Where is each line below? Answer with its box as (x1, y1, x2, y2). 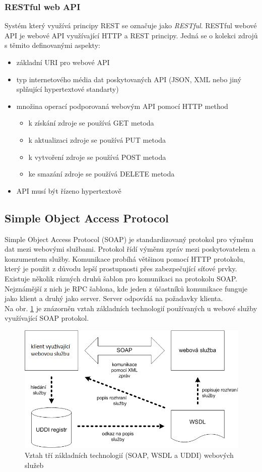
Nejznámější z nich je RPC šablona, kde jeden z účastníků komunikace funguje (5, 283, 248, 293)
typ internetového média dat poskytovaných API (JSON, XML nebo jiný (16, 74, 241, 84)
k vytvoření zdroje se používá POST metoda (28, 151, 166, 162)
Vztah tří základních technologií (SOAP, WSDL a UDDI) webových (25, 449, 234, 460)
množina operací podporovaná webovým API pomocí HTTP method (16, 100, 228, 111)
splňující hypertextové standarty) (16, 84, 119, 94)
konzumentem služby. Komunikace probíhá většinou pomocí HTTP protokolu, (5, 253, 245, 264)
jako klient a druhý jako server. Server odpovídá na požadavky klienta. (5, 293, 223, 304)
